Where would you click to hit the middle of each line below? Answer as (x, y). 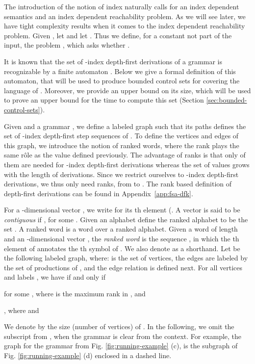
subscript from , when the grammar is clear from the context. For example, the (123, 336)
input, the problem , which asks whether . (67, 45)
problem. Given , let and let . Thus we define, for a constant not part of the (118, 35)
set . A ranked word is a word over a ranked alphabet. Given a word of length (121, 229)
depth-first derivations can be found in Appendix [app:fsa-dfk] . (99, 193)
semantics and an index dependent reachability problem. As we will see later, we (125, 16)
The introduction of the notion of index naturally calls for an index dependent (122, 6)
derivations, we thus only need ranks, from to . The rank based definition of (118, 184)
